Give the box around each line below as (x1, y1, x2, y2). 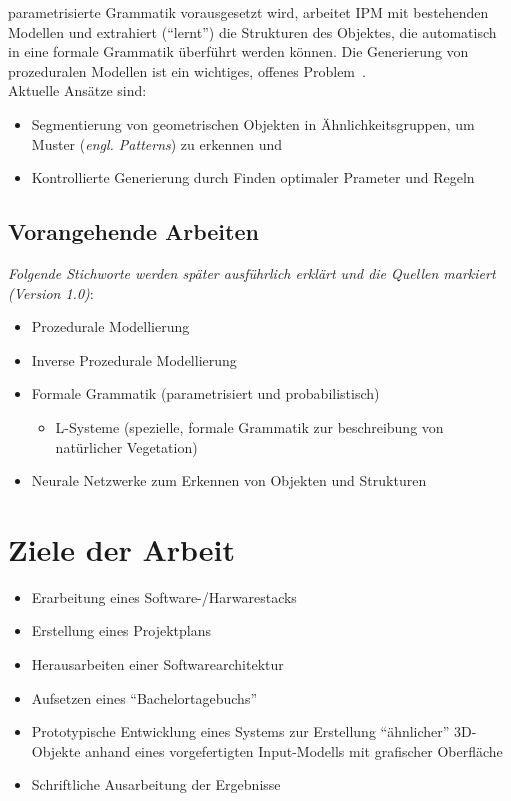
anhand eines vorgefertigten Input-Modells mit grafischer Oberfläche (85, 740, 503, 761)
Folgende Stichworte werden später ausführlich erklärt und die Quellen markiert (8, 262, 496, 283)
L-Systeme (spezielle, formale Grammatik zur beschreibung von (55, 416, 444, 437)
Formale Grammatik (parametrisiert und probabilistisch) (31, 383, 380, 404)
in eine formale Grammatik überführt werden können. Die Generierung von (8, 41, 469, 62)
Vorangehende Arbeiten (8, 216, 259, 247)
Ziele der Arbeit (8, 528, 236, 569)
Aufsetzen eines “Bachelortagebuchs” (31, 687, 257, 708)
